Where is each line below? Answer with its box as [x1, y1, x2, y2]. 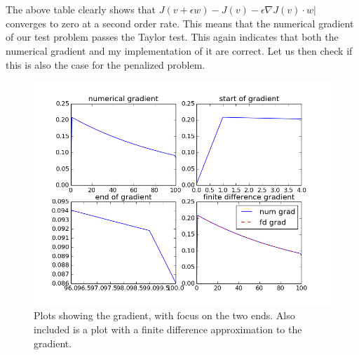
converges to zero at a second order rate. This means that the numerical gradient [6, 15, 354, 30]
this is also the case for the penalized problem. [6, 57, 205, 72]
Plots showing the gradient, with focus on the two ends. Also [34, 308, 295, 323]
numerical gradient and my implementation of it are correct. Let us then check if [6, 43, 353, 58]
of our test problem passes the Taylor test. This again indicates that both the [6, 29, 339, 44]
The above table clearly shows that [6, 2, 156, 17]
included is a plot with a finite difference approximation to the [34, 321, 302, 336]
